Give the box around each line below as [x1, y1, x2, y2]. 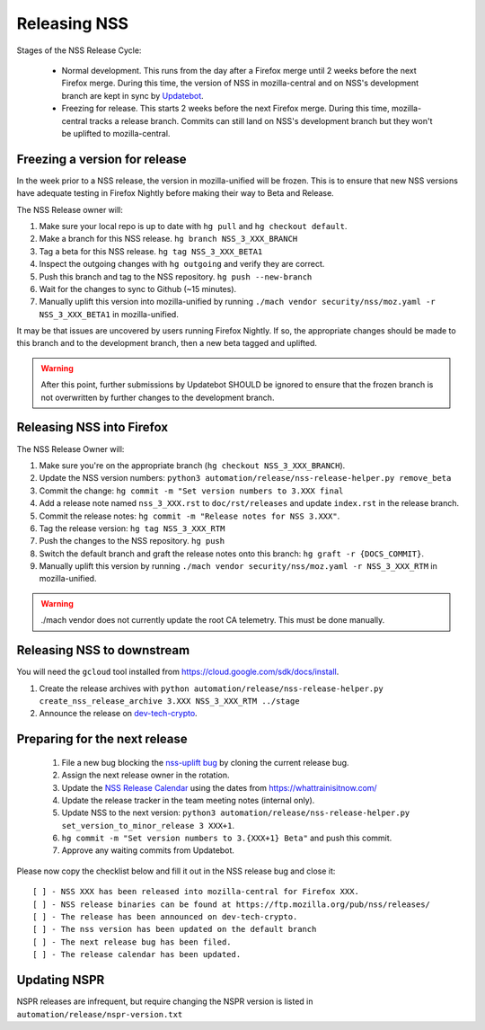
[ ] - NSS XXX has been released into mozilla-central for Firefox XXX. [32, 886, 359, 897]
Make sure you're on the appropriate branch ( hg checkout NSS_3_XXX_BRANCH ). [39, 459, 346, 471]
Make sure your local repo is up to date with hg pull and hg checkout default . [39, 220, 348, 231]
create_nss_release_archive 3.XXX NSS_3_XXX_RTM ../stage [39, 696, 300, 706]
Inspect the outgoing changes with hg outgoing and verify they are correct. [39, 259, 325, 270]
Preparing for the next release [16, 732, 188, 747]
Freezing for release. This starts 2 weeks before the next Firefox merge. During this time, [61, 103, 390, 114]
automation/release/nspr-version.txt [16, 1009, 183, 1019]
